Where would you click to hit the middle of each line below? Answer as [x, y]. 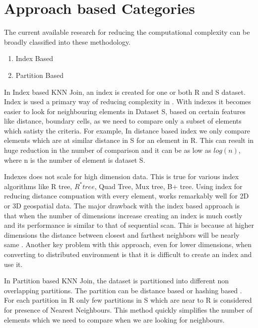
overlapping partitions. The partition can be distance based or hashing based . [123, 290]
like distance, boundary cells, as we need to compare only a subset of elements [123, 121]
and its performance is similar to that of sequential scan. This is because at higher [129, 225]
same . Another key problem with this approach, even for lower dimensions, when [128, 244]
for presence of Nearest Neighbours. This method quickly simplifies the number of [128, 309]
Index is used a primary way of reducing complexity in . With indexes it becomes [128, 101]
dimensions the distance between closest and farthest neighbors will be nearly [122, 234]
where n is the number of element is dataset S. [75, 160]
